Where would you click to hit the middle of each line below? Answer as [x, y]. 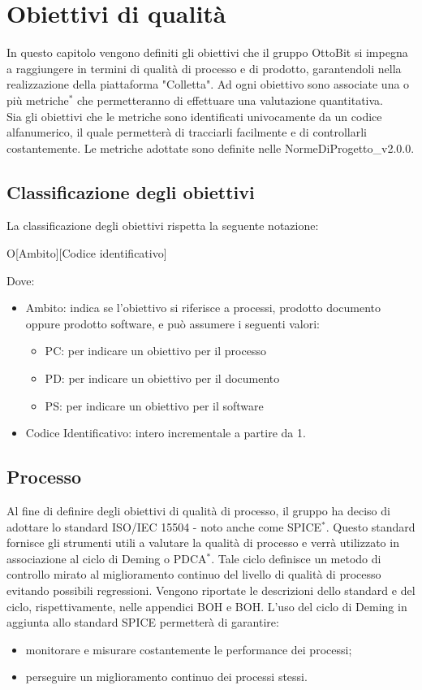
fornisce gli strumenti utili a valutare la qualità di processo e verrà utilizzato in [203, 542]
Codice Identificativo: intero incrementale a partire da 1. [166, 433]
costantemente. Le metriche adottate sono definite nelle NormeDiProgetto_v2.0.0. [211, 148]
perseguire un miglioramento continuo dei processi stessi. [166, 677]
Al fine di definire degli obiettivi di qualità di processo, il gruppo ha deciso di [198, 511]
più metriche [38, 100]
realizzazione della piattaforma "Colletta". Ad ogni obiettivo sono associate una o [208, 84]
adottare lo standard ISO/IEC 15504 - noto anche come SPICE [164, 526]
